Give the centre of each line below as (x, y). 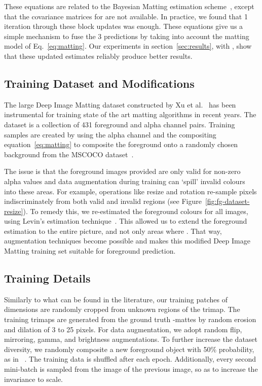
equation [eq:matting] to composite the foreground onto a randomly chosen (121, 144)
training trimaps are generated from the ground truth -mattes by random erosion (130, 319)
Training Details (47, 278)
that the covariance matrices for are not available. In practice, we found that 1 (126, 16)
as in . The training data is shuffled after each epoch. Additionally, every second (130, 359)
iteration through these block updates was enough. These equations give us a (124, 26)
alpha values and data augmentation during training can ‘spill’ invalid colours (125, 181)
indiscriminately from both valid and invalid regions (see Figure (103, 201)
